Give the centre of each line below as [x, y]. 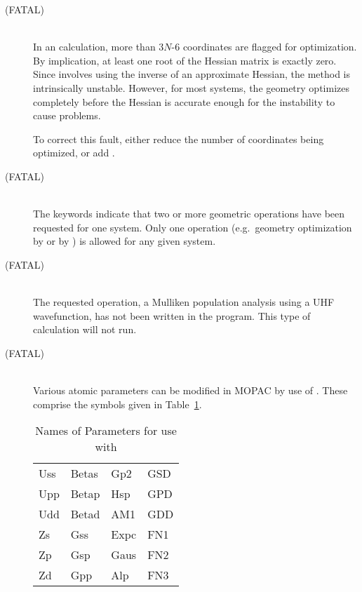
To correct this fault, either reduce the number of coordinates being [179, 139]
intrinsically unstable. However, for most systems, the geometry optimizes [191, 87]
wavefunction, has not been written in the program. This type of [172, 315]
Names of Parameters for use [106, 431]
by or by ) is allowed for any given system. [125, 241]
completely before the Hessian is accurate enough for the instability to [184, 101]
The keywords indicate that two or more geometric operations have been [189, 214]
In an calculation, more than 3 [99, 47]
